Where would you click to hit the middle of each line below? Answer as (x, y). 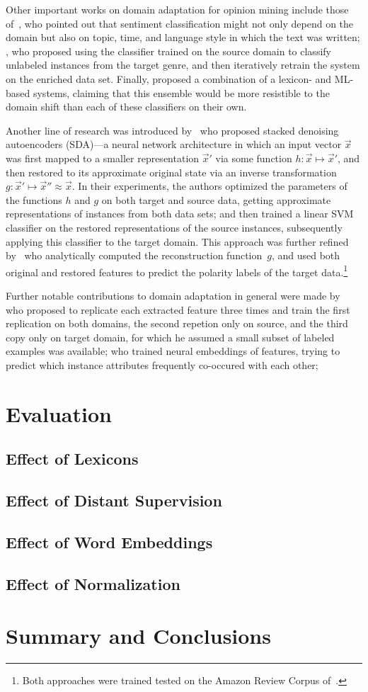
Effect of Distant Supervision (114, 500)
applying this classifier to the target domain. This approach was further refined (177, 241)
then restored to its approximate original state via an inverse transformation (171, 172)
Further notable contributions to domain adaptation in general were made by (173, 295)
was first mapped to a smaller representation (103, 158)
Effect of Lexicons (72, 459)
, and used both (306, 255)
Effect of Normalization (93, 583)
